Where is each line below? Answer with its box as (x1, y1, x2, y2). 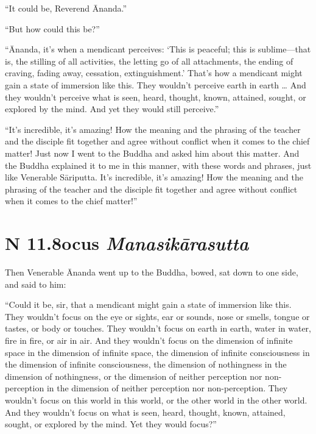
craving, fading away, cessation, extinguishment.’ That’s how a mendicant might (5, 66, 303, 79)
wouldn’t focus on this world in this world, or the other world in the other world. (5, 393, 307, 406)
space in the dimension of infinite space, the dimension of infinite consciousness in (5, 346, 310, 358)
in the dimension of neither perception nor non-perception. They (46, 382, 288, 394)
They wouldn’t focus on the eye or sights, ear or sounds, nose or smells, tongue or (5, 310, 310, 322)
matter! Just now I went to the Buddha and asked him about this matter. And (5, 146, 300, 159)
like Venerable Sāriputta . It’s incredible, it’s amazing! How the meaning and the (5, 171, 303, 183)
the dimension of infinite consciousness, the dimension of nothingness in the (5, 358, 287, 371)
